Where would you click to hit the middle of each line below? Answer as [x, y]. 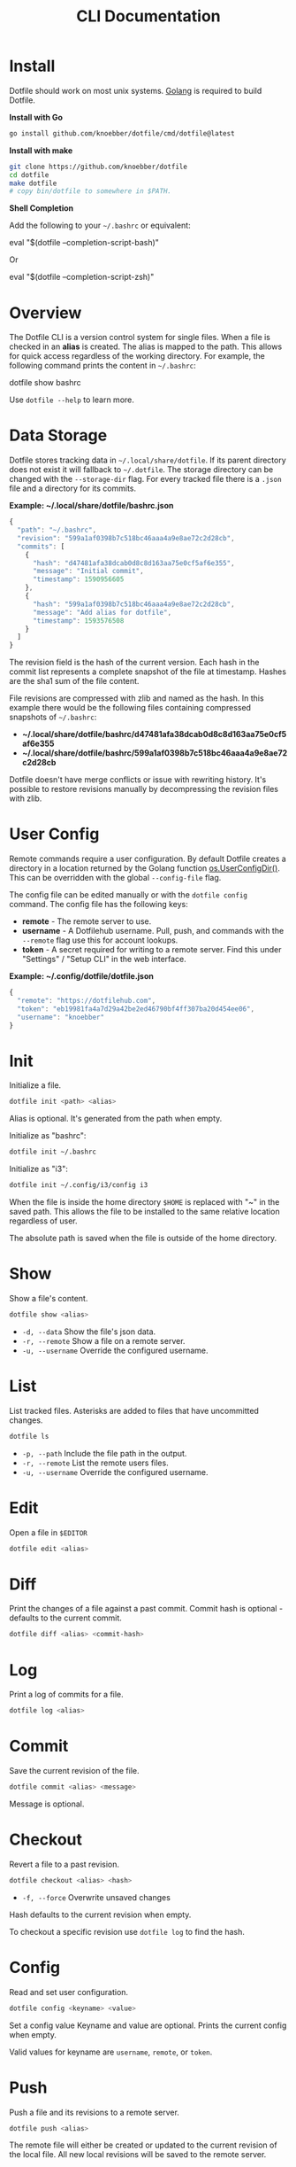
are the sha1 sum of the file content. [74, 681]
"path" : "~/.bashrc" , [57, 530]
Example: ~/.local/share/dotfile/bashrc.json [91, 506]
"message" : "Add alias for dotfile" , [102, 612]
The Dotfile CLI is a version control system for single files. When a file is [140, 338]
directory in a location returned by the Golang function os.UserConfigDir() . [144, 868]
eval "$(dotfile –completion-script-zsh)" [82, 277]
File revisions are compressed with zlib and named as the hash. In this [137, 698]
